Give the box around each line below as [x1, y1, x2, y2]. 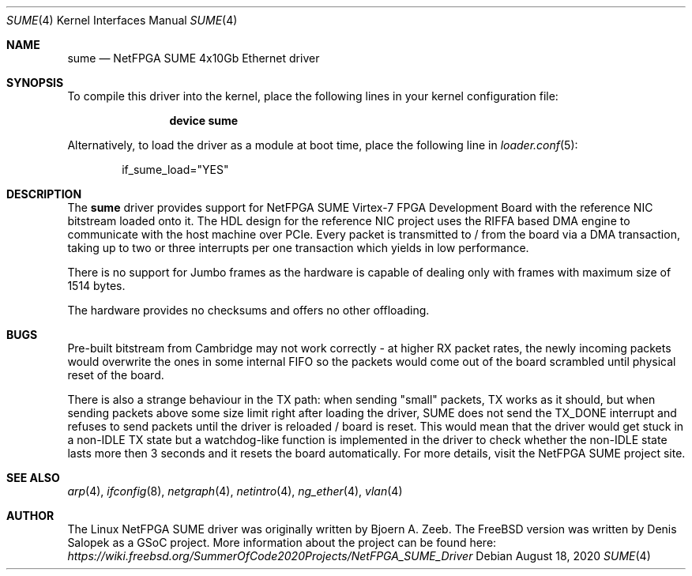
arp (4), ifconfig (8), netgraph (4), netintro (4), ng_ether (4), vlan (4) [67, 484, 403, 498]
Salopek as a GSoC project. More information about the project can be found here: [67, 536, 497, 549]
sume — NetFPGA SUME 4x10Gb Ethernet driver [67, 51, 320, 65]
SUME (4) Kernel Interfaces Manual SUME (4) [6, 13, 238, 27]
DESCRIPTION [6, 187, 82, 201]
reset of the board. [67, 368, 164, 382]
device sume [169, 114, 239, 127]
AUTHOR [6, 509, 55, 522]
